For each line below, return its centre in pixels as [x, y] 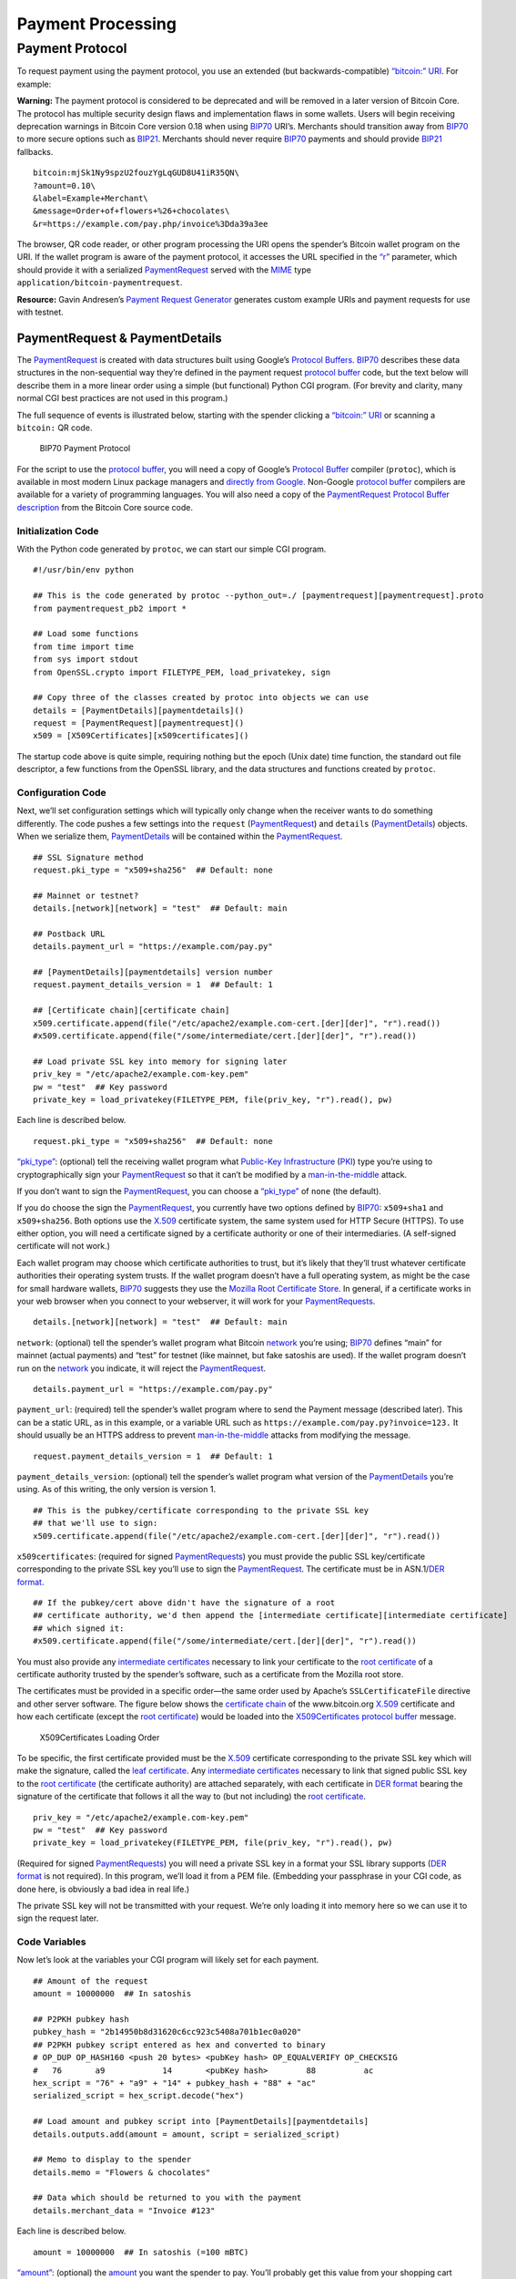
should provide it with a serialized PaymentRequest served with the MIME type [164, 270]
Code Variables [51, 1942]
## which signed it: [79, 1628]
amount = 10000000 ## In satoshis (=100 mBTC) [141, 2252]
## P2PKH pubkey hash [81, 2019]
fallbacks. [35, 151]
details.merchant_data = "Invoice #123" [124, 2210]
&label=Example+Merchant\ [91, 198]
